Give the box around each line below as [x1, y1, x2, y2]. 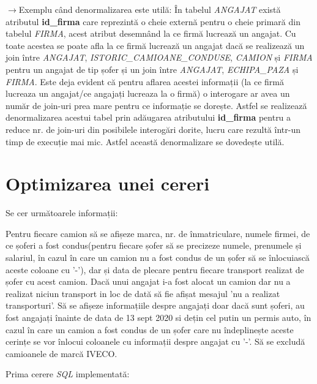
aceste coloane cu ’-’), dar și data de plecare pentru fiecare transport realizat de [6, 263, 304, 276]
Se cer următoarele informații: [6, 206, 118, 219]
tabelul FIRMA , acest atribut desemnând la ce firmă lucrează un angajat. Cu [6, 27, 296, 40]
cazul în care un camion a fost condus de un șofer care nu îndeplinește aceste [6, 323, 294, 336]
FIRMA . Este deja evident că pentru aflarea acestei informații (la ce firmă [6, 75, 284, 88]
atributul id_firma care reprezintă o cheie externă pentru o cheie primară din [6, 15, 300, 28]
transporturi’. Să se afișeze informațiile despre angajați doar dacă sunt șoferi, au [6, 299, 305, 312]
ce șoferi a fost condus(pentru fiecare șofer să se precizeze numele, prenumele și [6, 239, 302, 252]
